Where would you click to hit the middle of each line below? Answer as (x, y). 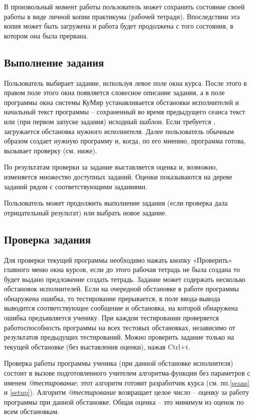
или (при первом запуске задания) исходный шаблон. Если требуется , (110, 121)
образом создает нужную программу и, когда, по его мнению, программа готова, (125, 141)
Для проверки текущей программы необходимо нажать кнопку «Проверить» (118, 260)
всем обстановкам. (32, 411)
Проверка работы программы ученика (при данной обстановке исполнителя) (119, 363)
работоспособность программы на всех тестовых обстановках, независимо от (120, 327)
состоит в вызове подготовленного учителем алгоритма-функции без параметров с (127, 373)
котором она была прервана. (46, 35)
